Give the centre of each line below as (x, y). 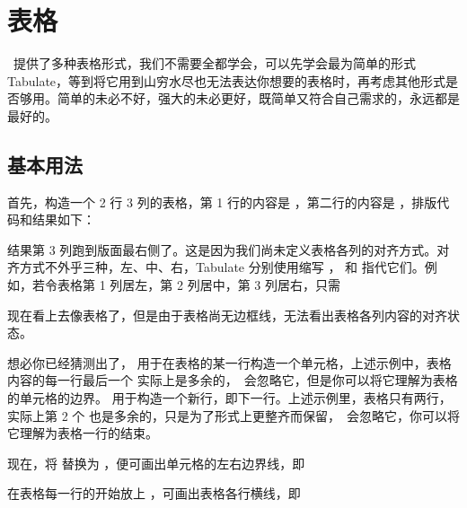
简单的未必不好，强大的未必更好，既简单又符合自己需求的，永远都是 (258, 98)
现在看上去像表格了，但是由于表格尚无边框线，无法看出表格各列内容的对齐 (227, 315)
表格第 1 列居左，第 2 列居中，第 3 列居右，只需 (198, 285)
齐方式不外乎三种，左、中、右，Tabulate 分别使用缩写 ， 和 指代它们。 (216, 267)
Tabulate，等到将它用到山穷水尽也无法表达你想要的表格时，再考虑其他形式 (227, 80)
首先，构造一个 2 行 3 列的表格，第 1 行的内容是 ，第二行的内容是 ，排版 (222, 201)
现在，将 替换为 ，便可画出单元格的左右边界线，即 (156, 463)
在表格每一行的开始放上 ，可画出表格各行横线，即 (154, 493)
